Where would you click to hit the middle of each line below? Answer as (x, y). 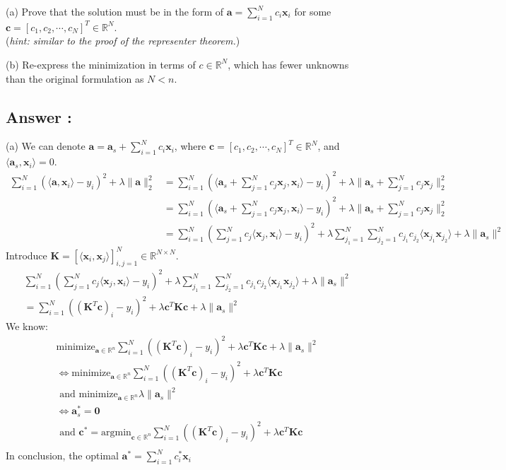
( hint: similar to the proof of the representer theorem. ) (123, 41)
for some (313, 11)
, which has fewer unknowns (288, 64)
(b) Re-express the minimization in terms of (101, 64)
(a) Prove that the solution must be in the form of (115, 11)
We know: (27, 326)
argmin (116, 433)
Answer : (39, 116)
